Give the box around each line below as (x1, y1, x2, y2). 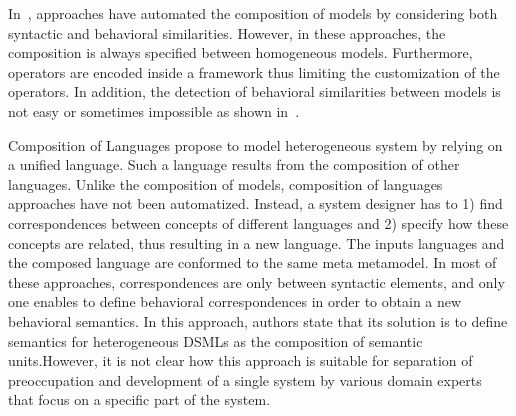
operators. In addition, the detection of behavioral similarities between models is (8, 81, 501, 102)
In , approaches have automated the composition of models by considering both (8, 3, 498, 23)
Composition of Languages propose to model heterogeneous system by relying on (8, 134, 503, 155)
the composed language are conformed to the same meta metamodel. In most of (8, 252, 497, 273)
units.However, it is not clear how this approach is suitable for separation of (8, 350, 473, 371)
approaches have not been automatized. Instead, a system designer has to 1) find (8, 193, 503, 214)
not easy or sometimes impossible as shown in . (8, 100, 300, 121)
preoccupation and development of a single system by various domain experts (8, 369, 482, 390)
